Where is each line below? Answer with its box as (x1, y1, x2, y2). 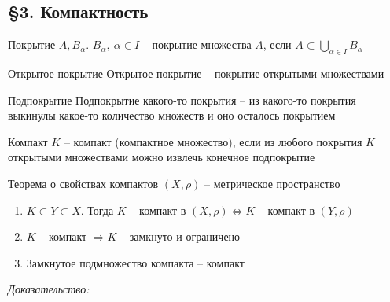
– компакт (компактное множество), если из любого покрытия (64, 133, 362, 149)
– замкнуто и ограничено (120, 228, 241, 245)
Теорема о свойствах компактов (8, 175, 159, 191)
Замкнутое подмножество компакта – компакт (26, 254, 245, 271)
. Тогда (80, 201, 114, 218)
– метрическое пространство (204, 175, 340, 191)
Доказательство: (8, 281, 90, 297)
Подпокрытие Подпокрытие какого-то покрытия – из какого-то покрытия (8, 91, 356, 108)
